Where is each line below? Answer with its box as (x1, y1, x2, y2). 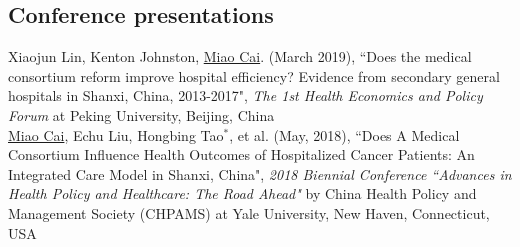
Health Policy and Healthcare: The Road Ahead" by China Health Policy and (8, 183, 477, 204)
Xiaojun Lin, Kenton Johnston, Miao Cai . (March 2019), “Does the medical (8, 46, 472, 67)
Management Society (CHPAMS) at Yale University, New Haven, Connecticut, (8, 202, 490, 223)
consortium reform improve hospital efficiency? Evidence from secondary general (8, 65, 500, 86)
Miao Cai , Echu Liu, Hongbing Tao (8, 124, 224, 145)
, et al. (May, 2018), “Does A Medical (229, 124, 460, 145)
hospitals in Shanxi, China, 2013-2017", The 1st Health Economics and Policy (8, 85, 483, 106)
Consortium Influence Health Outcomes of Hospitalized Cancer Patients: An (8, 144, 475, 165)
